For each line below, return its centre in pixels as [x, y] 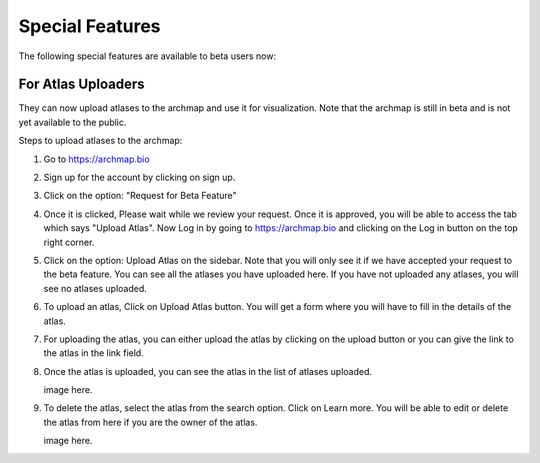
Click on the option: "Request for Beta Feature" [140, 196]
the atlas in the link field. [93, 353]
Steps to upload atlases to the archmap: [100, 141]
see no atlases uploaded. [95, 288]
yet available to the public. [72, 122]
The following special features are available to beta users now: [147, 56]
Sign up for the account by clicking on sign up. [139, 177]
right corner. [69, 242]
